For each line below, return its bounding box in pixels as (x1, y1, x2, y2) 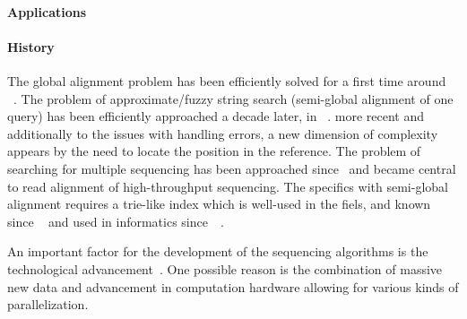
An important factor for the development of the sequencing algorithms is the (7, 242, 428, 261)
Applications (7, 2, 87, 21)
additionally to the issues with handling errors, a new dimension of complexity (7, 124, 438, 142)
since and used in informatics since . (7, 211, 224, 230)
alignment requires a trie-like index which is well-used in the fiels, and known (7, 194, 431, 213)
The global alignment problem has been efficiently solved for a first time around (7, 71, 446, 90)
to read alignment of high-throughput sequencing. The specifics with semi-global (7, 177, 448, 195)
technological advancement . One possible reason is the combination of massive (7, 259, 443, 278)
